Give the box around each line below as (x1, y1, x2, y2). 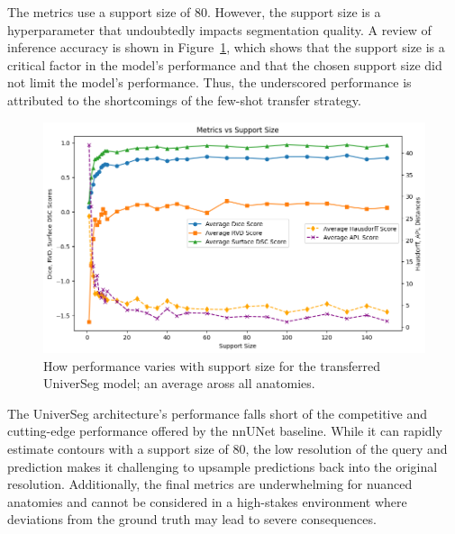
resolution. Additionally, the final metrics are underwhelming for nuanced (7, 475, 413, 493)
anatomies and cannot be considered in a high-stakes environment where (7, 492, 407, 511)
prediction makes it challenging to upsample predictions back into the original (7, 457, 438, 475)
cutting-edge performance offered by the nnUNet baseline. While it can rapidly (7, 421, 442, 440)
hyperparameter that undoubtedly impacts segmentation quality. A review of (7, 20, 432, 39)
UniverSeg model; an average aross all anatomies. (43, 374, 315, 393)
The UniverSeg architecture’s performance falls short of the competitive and (7, 403, 427, 422)
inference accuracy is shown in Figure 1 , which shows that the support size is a (7, 38, 445, 57)
